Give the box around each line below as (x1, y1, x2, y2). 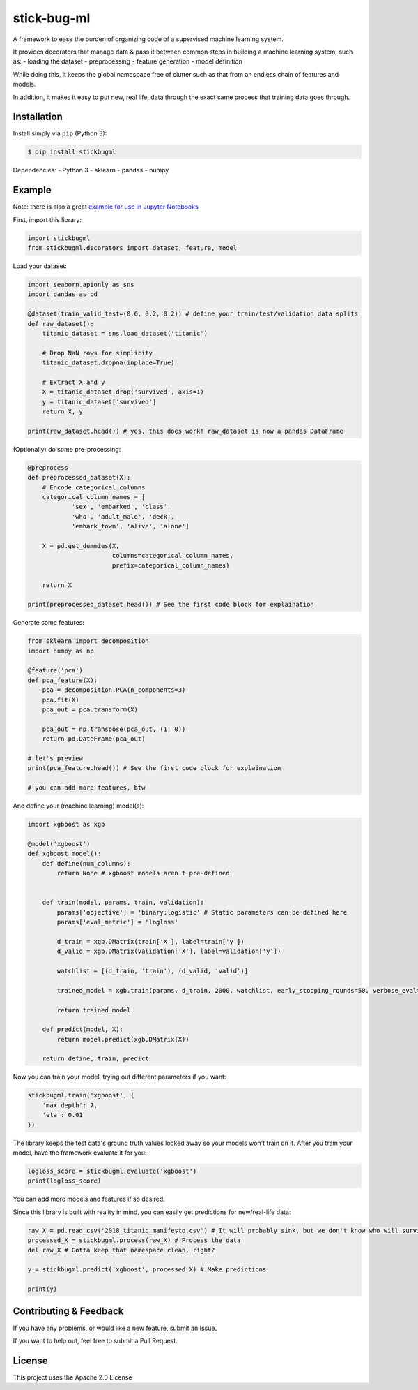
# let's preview (27, 754, 84, 762)
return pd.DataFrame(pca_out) (42, 735, 146, 743)
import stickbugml (27, 234, 91, 242)
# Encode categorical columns (42, 483, 146, 491)
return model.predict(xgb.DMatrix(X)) (56, 1035, 189, 1043)
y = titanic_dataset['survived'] (42, 398, 157, 406)
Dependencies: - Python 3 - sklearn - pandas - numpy (13, 166, 169, 175)
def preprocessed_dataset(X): (27, 473, 131, 482)
